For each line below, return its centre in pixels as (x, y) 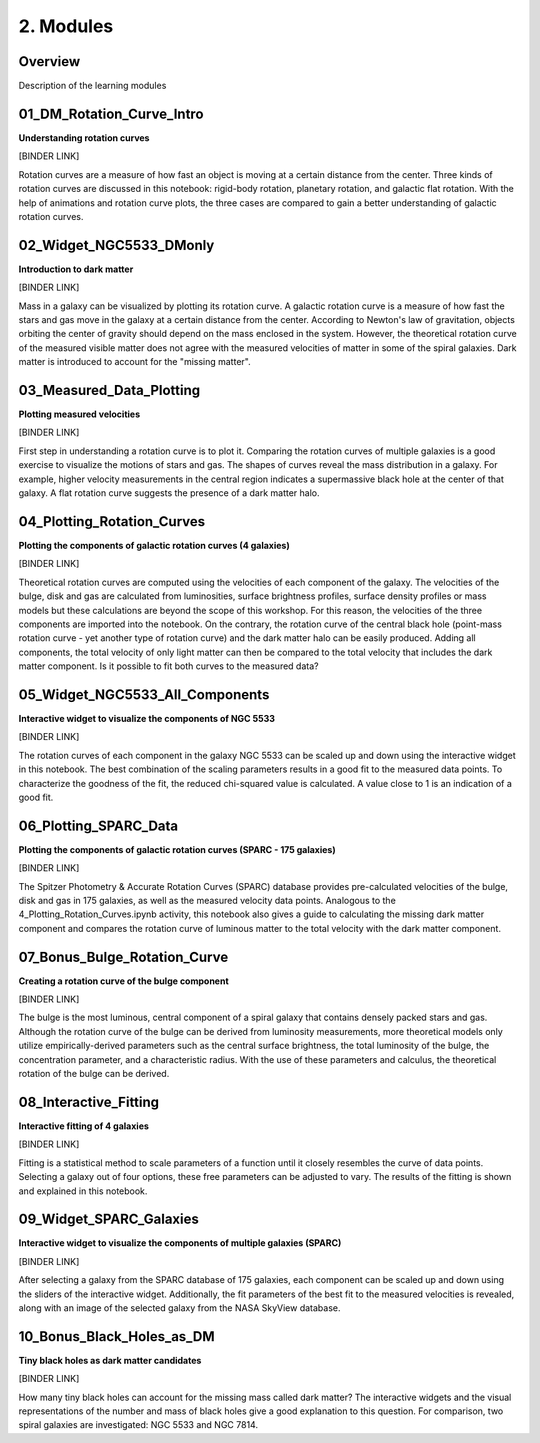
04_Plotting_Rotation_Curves (112, 521)
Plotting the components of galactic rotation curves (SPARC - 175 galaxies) (177, 849)
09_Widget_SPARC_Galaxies (108, 1219)
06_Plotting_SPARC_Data (98, 825)
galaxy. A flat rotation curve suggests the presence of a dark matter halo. (169, 493)
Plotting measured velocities (79, 414)
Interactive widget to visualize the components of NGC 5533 (146, 718)
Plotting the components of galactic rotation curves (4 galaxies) (154, 545)
